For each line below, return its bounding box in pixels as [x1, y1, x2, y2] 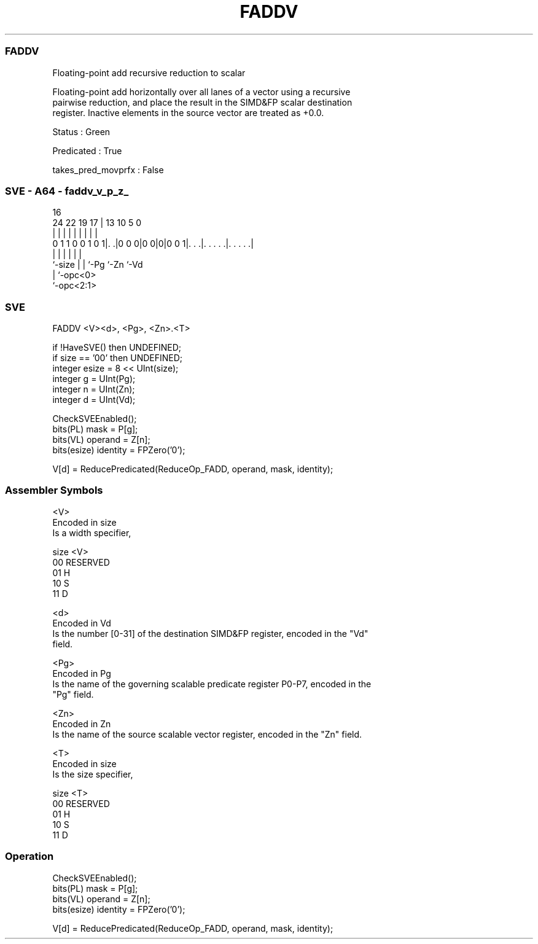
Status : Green [52, 126, 111, 137]
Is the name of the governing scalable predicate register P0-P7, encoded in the [52, 678, 372, 689]
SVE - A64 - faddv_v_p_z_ [5, 184, 129, 197]
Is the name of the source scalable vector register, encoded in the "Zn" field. [52, 728, 362, 739]
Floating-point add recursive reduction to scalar [52, 67, 246, 78]
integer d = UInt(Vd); [52, 394, 136, 405]
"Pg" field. [52, 688, 94, 700]
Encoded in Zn [52, 718, 111, 729]
